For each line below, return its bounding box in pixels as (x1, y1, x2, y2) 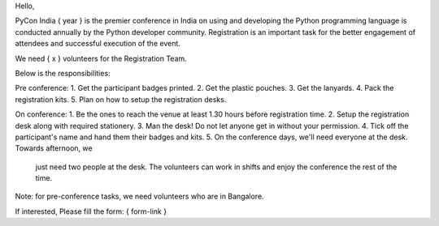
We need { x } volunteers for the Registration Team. (15, 53, 187, 63)
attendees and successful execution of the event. (15, 39, 180, 49)
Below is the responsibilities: (15, 68, 111, 78)
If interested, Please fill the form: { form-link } (15, 207, 167, 216)
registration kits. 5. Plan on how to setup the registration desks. (15, 94, 227, 104)
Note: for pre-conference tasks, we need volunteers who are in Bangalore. (15, 191, 264, 202)
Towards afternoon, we (15, 143, 93, 153)
